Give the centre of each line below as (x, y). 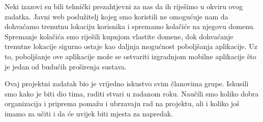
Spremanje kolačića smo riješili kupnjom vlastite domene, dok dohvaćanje (119, 36)
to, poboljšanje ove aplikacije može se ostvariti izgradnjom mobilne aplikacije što (130, 56)
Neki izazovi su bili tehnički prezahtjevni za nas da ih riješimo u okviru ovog (124, 6)
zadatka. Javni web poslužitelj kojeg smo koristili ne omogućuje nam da (116, 16)
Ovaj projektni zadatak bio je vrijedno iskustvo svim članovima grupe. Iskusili (127, 83)
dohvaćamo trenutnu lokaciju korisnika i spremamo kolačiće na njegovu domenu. (130, 26)
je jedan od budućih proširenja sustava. (66, 66)
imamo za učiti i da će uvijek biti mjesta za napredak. (89, 113)
